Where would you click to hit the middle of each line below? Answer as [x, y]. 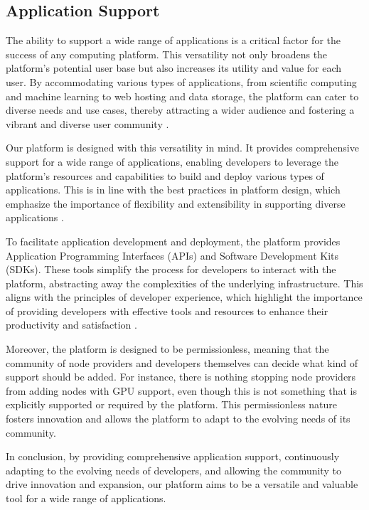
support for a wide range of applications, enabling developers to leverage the [172, 161]
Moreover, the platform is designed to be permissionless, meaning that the [167, 349]
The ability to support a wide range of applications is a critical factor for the [173, 40]
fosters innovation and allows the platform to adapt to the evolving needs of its [178, 419]
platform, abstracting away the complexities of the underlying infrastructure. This [184, 283]
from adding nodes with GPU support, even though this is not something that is [181, 390]
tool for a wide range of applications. [86, 498]
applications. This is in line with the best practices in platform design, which [173, 190]
